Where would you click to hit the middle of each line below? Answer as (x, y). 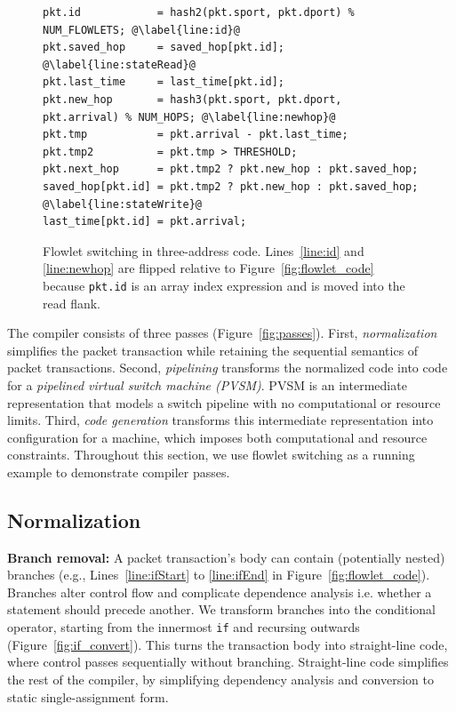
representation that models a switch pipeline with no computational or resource (224, 402)
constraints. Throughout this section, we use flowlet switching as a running (211, 455)
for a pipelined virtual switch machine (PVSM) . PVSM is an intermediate (207, 384)
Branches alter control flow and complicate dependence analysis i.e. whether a (220, 592)
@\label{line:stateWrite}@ (122, 204)
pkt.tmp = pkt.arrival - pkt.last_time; (196, 135)
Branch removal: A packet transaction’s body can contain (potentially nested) (226, 557)
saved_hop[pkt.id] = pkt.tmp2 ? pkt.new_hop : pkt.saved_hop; (231, 186)
